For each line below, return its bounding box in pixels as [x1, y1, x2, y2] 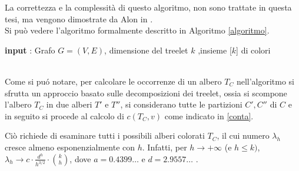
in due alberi [46, 98, 92, 110]
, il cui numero [217, 129, 270, 142]
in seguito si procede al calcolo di [5, 109, 124, 122]
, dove [69, 152, 91, 165]
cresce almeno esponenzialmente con [5, 140, 135, 153]
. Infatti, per [142, 140, 187, 153]
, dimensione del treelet [104, 43, 188, 56]
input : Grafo [5, 43, 55, 56]
